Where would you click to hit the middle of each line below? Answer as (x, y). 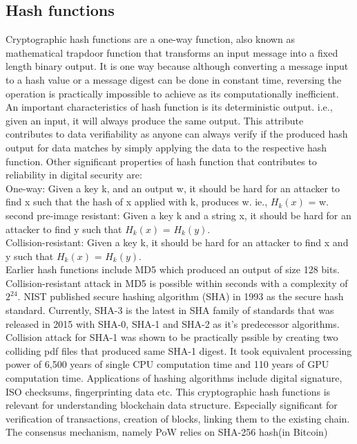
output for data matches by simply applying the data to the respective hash (166, 147)
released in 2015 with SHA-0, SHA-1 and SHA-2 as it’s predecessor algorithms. (173, 323)
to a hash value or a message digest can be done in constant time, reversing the (174, 79)
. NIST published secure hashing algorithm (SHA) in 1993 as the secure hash (181, 296)
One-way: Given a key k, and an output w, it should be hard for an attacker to (173, 188)
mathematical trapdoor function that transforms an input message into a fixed (172, 52)
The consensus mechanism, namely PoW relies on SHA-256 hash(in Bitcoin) (167, 432)
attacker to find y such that (64, 229)
